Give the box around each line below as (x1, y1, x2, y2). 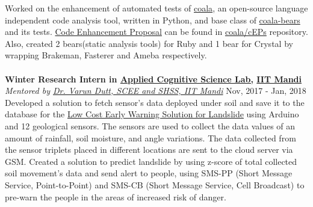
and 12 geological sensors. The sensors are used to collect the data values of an (5, 119, 296, 132)
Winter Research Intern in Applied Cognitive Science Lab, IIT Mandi (5, 72, 302, 85)
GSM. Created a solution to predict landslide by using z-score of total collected (5, 155, 297, 167)
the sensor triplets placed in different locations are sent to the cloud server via (5, 143, 293, 156)
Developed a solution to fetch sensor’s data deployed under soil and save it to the (5, 96, 305, 108)
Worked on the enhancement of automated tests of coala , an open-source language (5, 2, 308, 14)
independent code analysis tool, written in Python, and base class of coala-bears (5, 13, 300, 26)
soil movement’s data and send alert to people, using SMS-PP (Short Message (5, 167, 293, 179)
